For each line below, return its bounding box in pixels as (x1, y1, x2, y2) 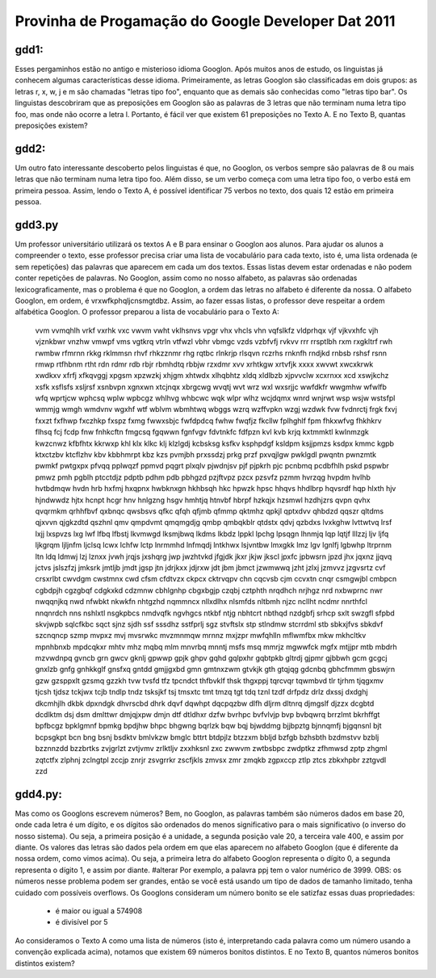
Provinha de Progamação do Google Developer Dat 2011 (15, 12, 396, 30)
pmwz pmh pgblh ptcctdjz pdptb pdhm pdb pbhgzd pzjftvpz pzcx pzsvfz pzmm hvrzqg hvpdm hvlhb (35, 472, 371, 482)
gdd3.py (15, 218, 59, 232)
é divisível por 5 (55, 917, 108, 927)
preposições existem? (15, 121, 88, 131)
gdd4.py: (15, 787, 62, 801)
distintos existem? (15, 958, 76, 968)
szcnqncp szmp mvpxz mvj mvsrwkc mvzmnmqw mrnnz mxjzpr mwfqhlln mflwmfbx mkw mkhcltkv (35, 631, 367, 640)
